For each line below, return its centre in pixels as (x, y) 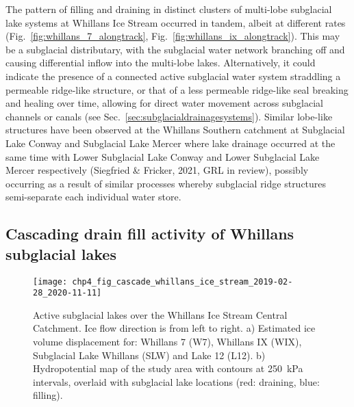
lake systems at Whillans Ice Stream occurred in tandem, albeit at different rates (176, 22)
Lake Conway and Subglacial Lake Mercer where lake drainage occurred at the (170, 143)
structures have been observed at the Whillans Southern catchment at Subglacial (175, 130)
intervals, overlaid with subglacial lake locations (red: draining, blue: (176, 381)
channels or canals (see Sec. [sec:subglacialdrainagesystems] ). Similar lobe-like (169, 116)
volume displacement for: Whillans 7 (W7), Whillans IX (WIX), (167, 341)
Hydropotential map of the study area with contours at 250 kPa (168, 368)
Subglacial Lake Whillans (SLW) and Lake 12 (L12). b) (149, 355)
